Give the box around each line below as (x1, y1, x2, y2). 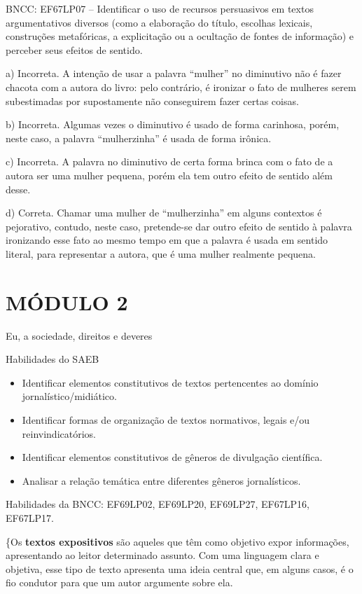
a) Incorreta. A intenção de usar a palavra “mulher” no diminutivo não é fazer (6, 66, 342, 81)
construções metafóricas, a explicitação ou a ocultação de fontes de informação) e (6, 29, 354, 43)
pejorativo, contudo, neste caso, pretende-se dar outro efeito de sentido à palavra (6, 219, 352, 233)
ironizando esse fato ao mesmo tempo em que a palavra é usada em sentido (6, 233, 328, 247)
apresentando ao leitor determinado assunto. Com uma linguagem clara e (6, 548, 319, 562)
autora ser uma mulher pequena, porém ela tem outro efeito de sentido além (6, 167, 333, 182)
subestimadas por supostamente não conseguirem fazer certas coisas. (6, 93, 299, 108)
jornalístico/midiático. (22, 389, 117, 403)
